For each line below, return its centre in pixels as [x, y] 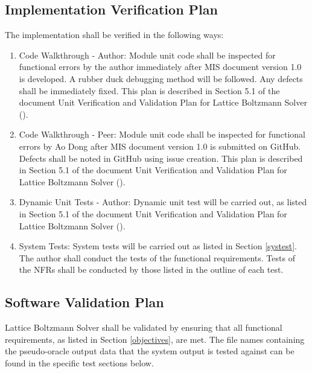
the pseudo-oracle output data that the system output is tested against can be [150, 351]
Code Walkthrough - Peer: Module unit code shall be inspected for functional [162, 134]
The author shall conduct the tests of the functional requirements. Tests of [157, 257]
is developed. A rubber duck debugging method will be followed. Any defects [161, 78]
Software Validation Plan [84, 302]
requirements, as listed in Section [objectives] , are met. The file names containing [155, 339]
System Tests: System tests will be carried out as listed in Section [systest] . [158, 246]
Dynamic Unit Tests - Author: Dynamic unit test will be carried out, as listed [163, 202]
